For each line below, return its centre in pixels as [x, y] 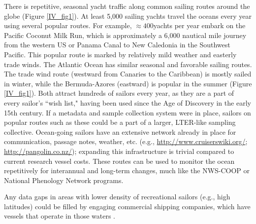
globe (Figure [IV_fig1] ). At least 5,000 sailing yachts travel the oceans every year [128, 16]
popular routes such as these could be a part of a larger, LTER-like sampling [120, 122]
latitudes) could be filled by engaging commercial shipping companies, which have [127, 206]
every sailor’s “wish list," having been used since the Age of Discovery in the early [128, 102]
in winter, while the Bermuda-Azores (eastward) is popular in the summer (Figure [128, 83]
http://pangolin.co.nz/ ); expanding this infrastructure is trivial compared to [119, 151]
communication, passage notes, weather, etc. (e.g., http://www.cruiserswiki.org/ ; [126, 141]
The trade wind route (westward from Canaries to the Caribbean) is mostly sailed [128, 74]
